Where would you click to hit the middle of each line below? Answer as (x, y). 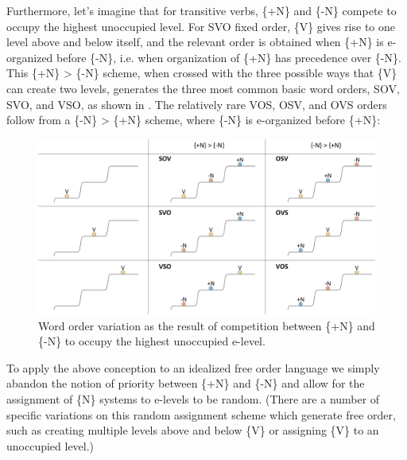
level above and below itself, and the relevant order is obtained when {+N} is (195, 42)
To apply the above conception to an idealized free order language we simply (193, 367)
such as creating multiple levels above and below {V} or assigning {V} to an (193, 430)
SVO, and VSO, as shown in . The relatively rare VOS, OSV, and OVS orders (197, 104)
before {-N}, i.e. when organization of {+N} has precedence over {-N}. (229, 57)
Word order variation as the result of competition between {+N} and (207, 325)
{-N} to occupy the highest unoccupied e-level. (152, 341)
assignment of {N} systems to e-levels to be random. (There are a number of (193, 399)
